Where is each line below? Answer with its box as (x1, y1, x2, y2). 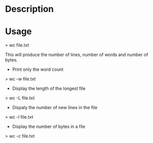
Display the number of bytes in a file (12, 124, 86, 130)
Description (5, 3, 54, 15)
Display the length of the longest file (12, 86, 86, 91)
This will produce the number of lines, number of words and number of (5, 52, 149, 57)
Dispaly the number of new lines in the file (12, 105, 98, 111)
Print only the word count (12, 66, 64, 72)
